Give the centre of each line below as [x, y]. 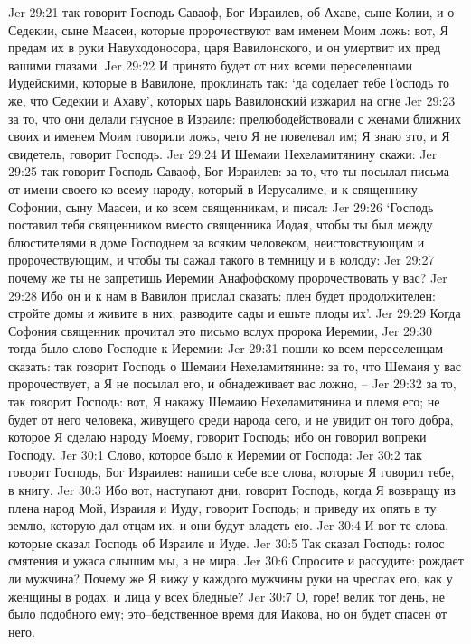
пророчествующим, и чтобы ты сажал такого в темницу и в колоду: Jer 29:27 [221, 260]
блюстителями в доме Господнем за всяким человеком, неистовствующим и [217, 242]
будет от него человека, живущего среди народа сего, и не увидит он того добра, [231, 419]
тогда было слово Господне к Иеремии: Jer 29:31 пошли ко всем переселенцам [226, 348]
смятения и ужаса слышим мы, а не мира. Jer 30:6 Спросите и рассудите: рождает [236, 560]
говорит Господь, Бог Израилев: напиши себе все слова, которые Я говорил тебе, [231, 472]
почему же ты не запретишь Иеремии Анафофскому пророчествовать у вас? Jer [228, 277]
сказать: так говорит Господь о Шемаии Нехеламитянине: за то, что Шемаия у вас [235, 365]
